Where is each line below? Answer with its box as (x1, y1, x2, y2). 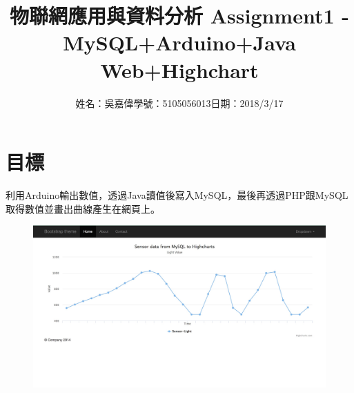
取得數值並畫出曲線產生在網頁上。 (6, 201, 160, 215)
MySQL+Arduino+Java (63, 28, 296, 57)
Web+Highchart (100, 55, 259, 84)
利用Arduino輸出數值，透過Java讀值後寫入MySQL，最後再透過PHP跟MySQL (6, 188, 348, 202)
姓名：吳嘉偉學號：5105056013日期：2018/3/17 (75, 95, 284, 110)
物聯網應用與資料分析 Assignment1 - (9, 1, 350, 30)
